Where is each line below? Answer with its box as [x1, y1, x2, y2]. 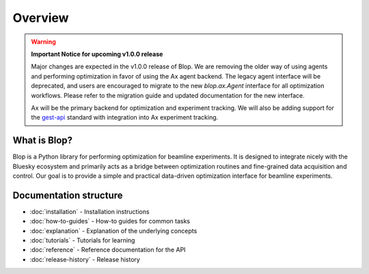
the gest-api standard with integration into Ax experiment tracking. [31, 113, 219, 122]
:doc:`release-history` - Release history [29, 255, 140, 263]
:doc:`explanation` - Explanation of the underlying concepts [29, 226, 197, 235]
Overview [12, 10, 69, 25]
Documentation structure [12, 189, 123, 201]
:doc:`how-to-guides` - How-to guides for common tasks [29, 217, 191, 225]
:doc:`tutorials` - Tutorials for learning [29, 236, 135, 245]
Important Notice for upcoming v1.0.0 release [31, 50, 163, 58]
